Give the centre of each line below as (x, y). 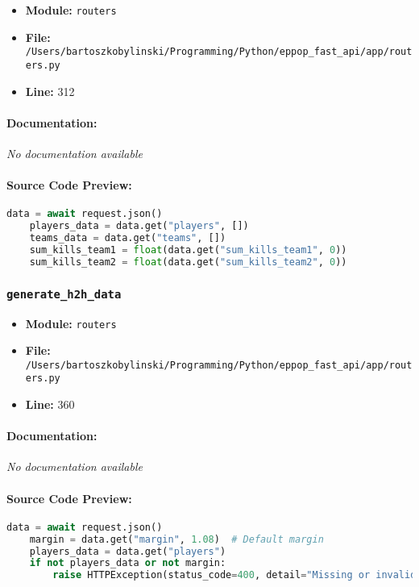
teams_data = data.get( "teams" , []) (128, 238)
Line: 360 (50, 404)
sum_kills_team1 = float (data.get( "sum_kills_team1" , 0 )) (188, 250)
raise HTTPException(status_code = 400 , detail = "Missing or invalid (234, 575)
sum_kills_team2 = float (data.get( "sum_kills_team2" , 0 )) (188, 262)
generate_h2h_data (64, 294)
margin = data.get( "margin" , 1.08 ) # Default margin (176, 539)
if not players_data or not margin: (128, 563)
